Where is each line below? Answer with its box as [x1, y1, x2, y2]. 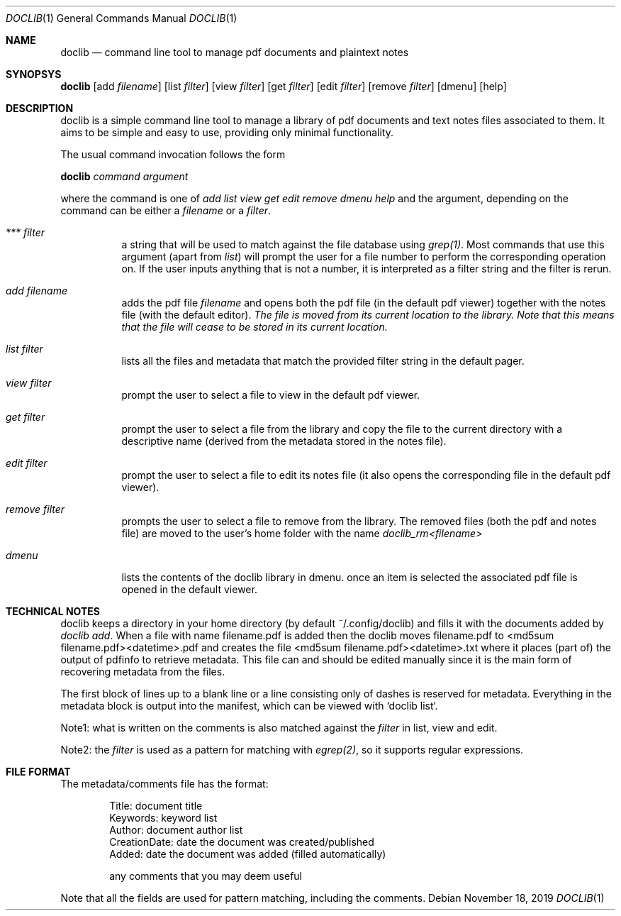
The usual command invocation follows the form [60, 148, 286, 160]
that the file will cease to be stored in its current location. [121, 321, 388, 333]
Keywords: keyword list [109, 812, 218, 824]
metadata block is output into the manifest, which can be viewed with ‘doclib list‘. [60, 700, 438, 712]
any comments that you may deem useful [109, 870, 302, 882]
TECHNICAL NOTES [6, 605, 100, 617]
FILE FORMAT [6, 766, 71, 778]
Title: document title [109, 800, 203, 812]
